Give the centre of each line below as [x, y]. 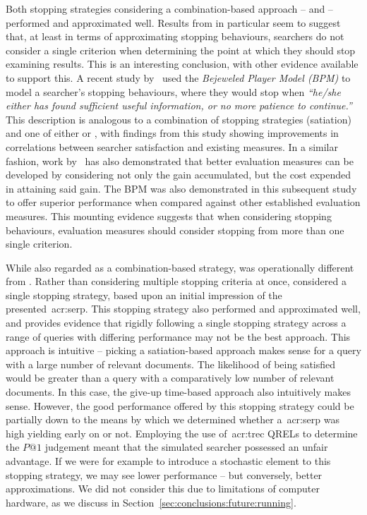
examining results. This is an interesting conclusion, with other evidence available [182, 64]
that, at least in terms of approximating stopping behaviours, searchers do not [175, 36]
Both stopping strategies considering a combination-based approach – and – [169, 8]
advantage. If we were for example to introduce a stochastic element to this [168, 461]
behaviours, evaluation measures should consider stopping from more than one [175, 230]
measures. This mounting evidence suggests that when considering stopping [169, 216]
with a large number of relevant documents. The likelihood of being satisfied [171, 364]
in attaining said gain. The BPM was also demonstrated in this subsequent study [181, 188]
